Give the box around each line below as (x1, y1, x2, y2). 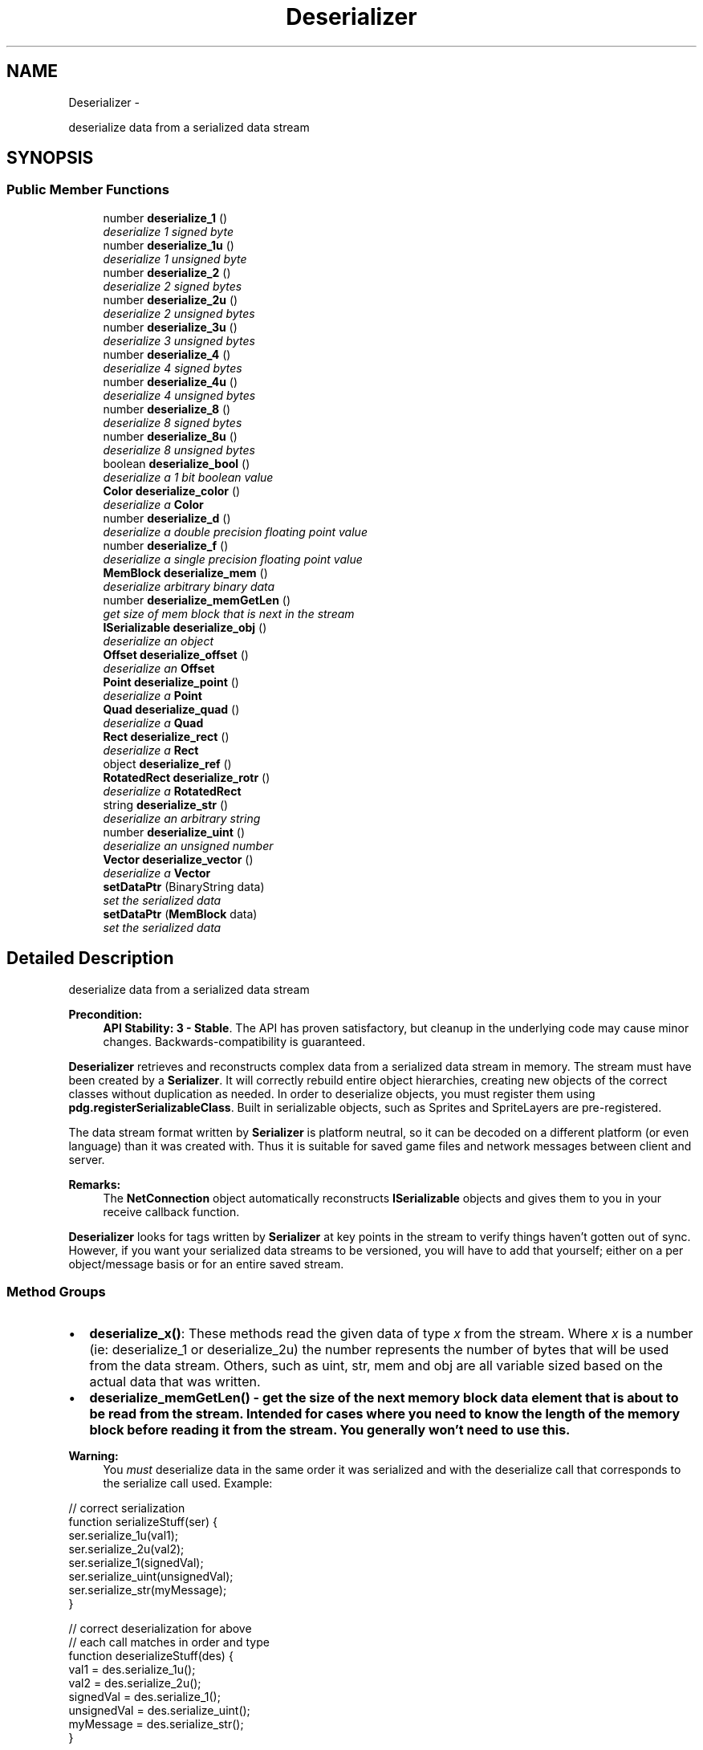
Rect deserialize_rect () (103, 729, 230, 743)
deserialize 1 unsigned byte (103, 251, 247, 266)
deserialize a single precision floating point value (103, 551, 363, 566)
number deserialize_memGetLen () (103, 592, 291, 607)
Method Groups (6, 1284, 106, 1300)
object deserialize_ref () (103, 756, 232, 771)
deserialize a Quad (103, 715, 204, 730)
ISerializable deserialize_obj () (103, 620, 267, 634)
